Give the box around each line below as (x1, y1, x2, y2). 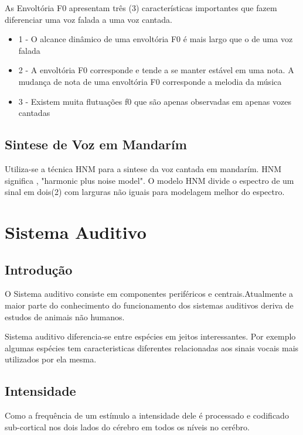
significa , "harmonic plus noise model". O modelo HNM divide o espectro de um (5, 174, 294, 186)
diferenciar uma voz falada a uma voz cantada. (5, 13, 172, 25)
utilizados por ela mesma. (5, 353, 97, 365)
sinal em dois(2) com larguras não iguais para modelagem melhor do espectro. (5, 186, 285, 198)
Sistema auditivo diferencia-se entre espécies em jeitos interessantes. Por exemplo (5, 330, 296, 342)
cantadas (18, 107, 50, 119)
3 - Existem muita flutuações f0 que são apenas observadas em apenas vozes (18, 95, 291, 107)
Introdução (5, 260, 73, 278)
